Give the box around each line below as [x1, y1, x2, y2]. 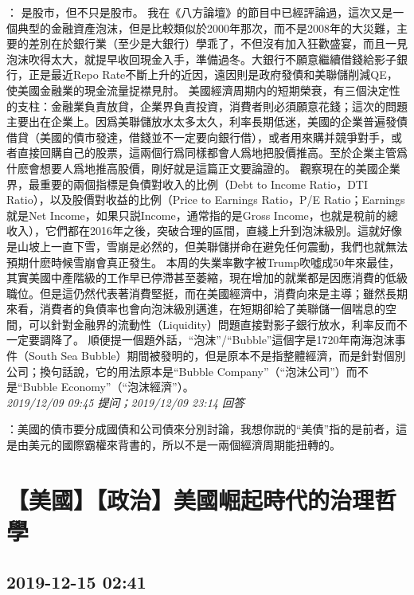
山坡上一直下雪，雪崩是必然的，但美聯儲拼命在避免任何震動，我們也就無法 [17, 237, 408, 254]
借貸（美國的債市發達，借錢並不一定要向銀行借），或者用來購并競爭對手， [6, 128, 391, 145]
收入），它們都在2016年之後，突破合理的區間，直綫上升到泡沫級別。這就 [6, 222, 380, 239]
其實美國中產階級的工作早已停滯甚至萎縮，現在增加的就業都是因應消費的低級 [6, 269, 408, 286]
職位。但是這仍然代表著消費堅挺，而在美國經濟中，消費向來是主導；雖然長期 [6, 284, 408, 301]
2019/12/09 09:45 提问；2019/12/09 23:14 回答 [6, 393, 244, 410]
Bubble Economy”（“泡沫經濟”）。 [22, 378, 194, 395]
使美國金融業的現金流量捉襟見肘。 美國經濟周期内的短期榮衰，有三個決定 [6, 81, 389, 98]
